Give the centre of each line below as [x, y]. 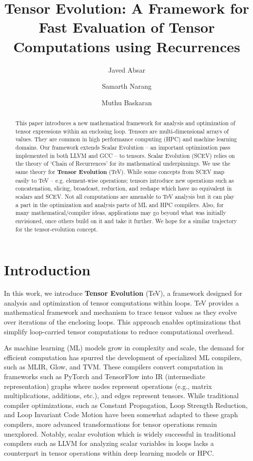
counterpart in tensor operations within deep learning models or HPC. [109, 452]
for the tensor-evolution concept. [57, 229]
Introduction [47, 270]
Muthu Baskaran [127, 102]
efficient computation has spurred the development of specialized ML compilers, [123, 357]
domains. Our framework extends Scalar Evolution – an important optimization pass [123, 147]
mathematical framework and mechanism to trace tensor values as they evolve [120, 312]
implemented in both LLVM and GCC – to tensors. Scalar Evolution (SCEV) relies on [125, 155]
